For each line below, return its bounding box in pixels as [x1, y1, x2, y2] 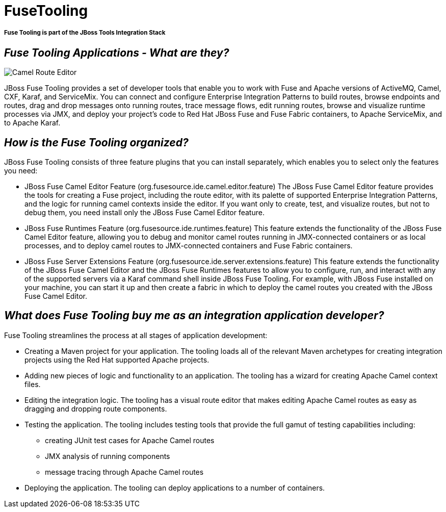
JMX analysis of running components [45, 451, 170, 460]
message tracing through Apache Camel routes [45, 467, 204, 476]
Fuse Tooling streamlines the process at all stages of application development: [4, 330, 268, 340]
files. [24, 379, 41, 389]
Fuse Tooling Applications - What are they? [4, 46, 229, 59]
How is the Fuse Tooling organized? [4, 136, 189, 149]
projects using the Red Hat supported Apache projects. [24, 355, 209, 364]
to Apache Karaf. [4, 118, 61, 127]
